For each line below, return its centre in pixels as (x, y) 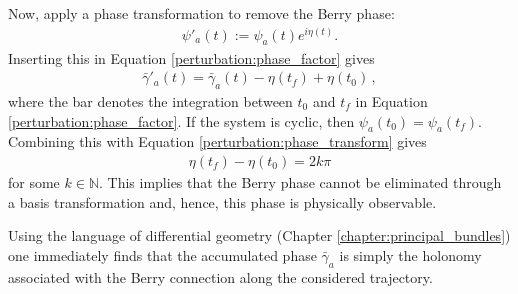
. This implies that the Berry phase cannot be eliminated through (300, 181)
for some (34, 181)
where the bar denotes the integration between (150, 100)
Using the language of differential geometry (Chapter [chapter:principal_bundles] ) (259, 235)
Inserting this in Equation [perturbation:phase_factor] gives (191, 57)
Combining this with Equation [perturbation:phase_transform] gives (217, 141)
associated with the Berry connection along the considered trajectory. (220, 276)
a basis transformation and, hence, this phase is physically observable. (222, 201)
